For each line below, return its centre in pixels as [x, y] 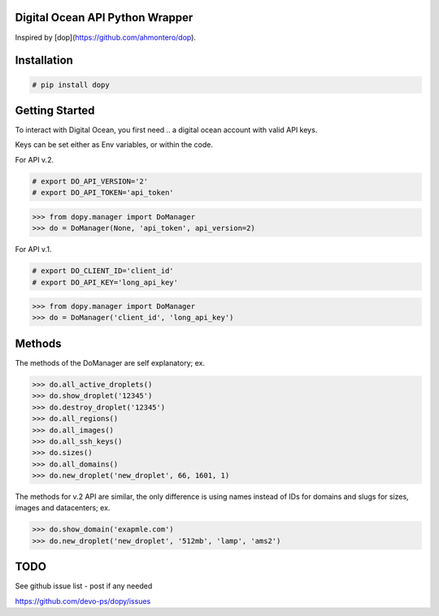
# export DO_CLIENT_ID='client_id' [103, 271]
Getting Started [55, 110]
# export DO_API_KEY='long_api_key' [105, 282]
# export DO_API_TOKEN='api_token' [103, 193]
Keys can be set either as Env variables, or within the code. [114, 145]
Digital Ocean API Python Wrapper [104, 17]
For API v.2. [35, 159]
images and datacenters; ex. [63, 508]
